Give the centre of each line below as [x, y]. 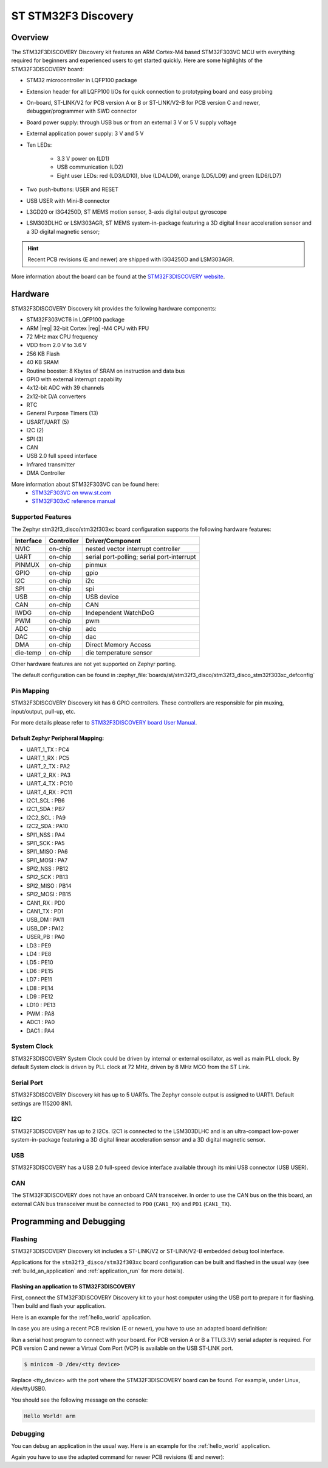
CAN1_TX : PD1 [45, 911]
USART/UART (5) [48, 422]
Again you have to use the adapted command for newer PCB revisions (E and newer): [118, 1457]
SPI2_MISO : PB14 [49, 885]
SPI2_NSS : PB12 [47, 869]
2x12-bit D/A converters [56, 396]
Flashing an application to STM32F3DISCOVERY [73, 1286]
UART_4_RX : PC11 [49, 792]
